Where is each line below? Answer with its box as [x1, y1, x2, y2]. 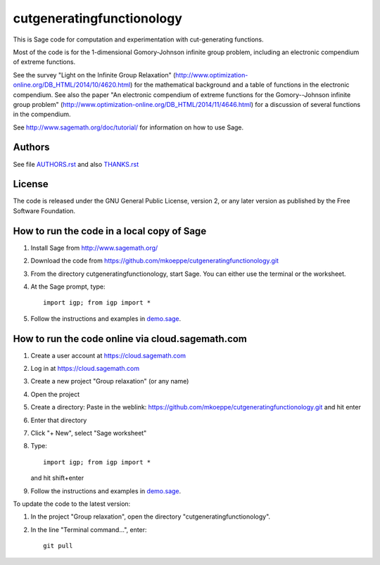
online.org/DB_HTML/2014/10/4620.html [13, 81, 131, 89]
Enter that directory [30, 416, 87, 424]
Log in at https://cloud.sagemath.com [30, 364, 140, 373]
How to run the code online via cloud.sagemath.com [13, 333, 248, 345]
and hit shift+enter [30, 474, 84, 482]
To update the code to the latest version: [13, 500, 131, 508]
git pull [43, 542, 73, 550]
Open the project [30, 390, 80, 398]
